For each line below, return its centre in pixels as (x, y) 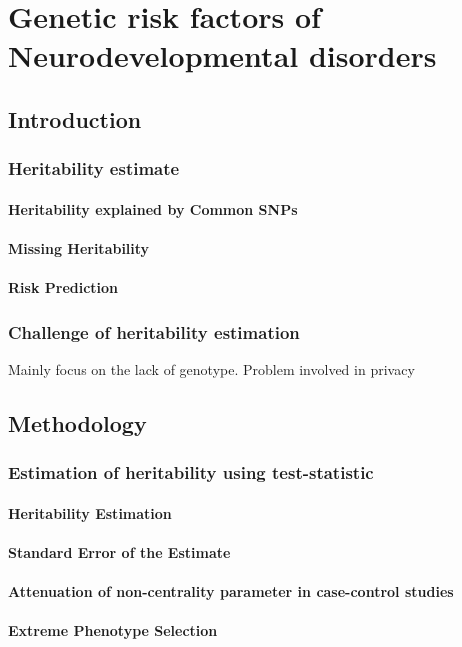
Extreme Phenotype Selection (113, 630)
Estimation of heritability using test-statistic (191, 472)
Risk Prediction (63, 287)
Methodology (77, 422)
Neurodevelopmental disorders (222, 55)
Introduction (75, 118)
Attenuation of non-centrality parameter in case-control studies (231, 591)
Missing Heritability (79, 247)
